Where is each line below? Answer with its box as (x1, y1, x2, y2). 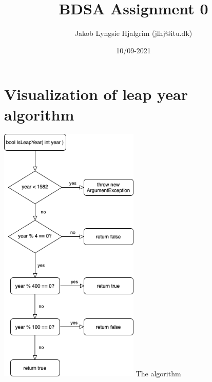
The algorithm (136, 368, 181, 379)
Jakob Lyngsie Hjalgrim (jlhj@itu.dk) (74, 28, 192, 38)
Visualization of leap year (4, 84, 188, 105)
